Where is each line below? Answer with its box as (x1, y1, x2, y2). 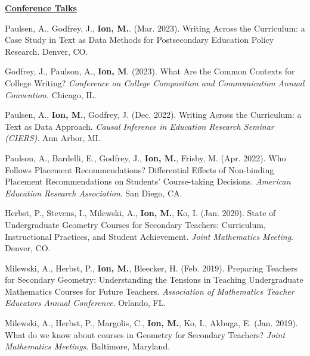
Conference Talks (5, 2, 77, 14)
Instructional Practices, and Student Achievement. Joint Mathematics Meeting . (5, 230, 294, 242)
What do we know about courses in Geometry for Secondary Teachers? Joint (5, 328, 286, 341)
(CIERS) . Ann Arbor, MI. (5, 132, 101, 144)
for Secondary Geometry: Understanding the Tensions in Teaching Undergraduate (5, 273, 303, 286)
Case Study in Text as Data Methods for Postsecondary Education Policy (5, 33, 274, 46)
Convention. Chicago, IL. (5, 88, 97, 101)
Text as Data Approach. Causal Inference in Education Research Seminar (5, 120, 274, 132)
